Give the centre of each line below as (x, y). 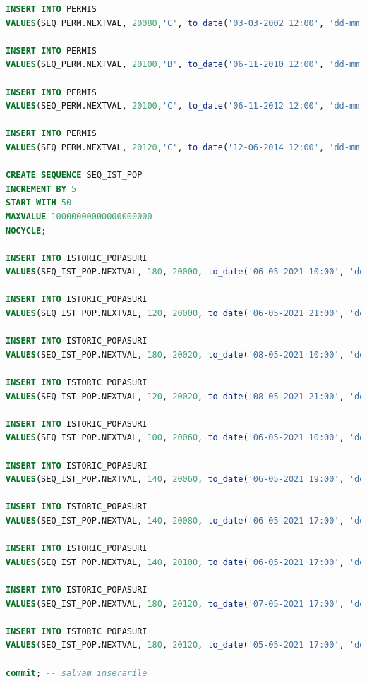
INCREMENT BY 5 (41, 189)
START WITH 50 (39, 203)
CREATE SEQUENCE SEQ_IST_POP (74, 175)
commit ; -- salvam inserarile (77, 673)
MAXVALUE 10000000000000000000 (79, 216)
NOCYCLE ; (26, 230)
